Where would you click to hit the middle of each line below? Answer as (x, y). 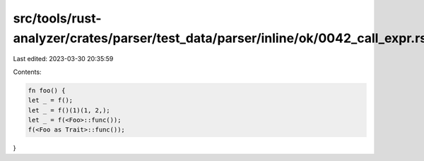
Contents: (27, 72)
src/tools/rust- (57, 18)
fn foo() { (47, 90)
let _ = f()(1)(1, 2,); (69, 110)
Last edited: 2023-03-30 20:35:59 (63, 59)
